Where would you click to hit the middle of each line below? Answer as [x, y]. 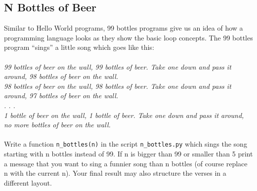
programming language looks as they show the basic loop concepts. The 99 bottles [128, 37]
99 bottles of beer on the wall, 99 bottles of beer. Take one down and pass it [118, 66]
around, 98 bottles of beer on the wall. [61, 76]
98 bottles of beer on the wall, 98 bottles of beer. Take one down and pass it [118, 86]
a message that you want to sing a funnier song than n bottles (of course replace [126, 163]
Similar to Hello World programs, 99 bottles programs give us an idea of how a [124, 28]
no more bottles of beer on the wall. [57, 125]
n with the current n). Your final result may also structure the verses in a [115, 173]
